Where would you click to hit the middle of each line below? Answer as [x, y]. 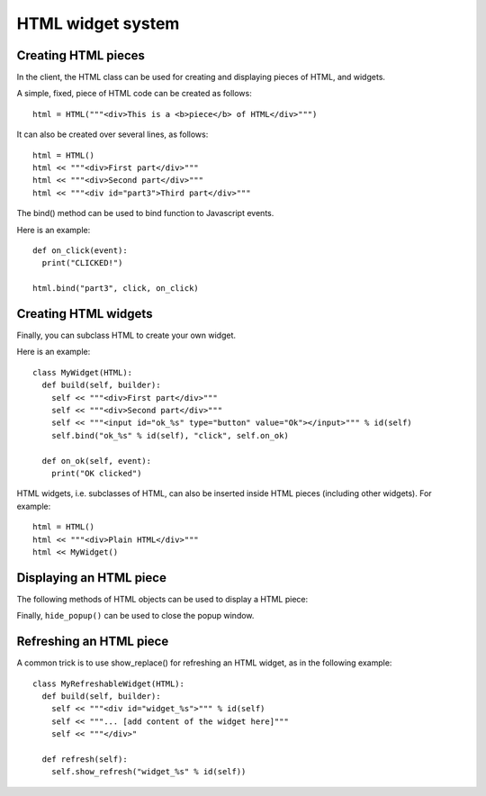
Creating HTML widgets [85, 314]
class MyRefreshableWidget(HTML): [108, 683]
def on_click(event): [80, 250]
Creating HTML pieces [81, 55]
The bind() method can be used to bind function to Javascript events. [145, 213]
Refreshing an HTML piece [93, 642]
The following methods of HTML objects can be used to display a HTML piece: [162, 599]
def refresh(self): [85, 759]
